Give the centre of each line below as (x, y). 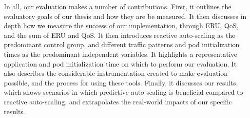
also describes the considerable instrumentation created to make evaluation (116, 73)
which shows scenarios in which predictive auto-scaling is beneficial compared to (124, 92)
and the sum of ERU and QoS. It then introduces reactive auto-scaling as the (120, 35)
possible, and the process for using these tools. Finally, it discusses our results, (121, 82)
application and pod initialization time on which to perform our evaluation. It (120, 63)
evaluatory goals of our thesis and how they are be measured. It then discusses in (125, 16)
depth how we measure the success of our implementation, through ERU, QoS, (121, 25)
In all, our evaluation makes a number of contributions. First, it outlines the (118, 6)
